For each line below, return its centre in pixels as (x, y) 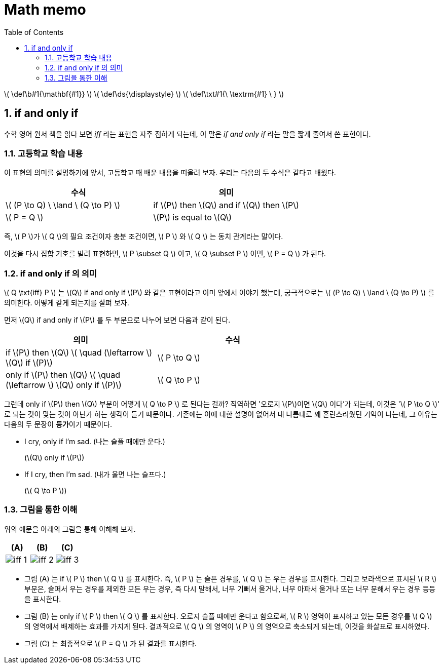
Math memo (45, 10)
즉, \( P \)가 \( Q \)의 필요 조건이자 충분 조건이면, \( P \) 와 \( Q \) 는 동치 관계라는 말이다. (144, 237)
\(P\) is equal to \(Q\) (193, 218)
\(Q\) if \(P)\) (29, 363)
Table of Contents (34, 32)
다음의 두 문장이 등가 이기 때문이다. (58, 424)
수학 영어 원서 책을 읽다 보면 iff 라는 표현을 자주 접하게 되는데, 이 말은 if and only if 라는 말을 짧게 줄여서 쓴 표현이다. (188, 134)
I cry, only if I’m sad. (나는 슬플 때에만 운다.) (95, 442)
